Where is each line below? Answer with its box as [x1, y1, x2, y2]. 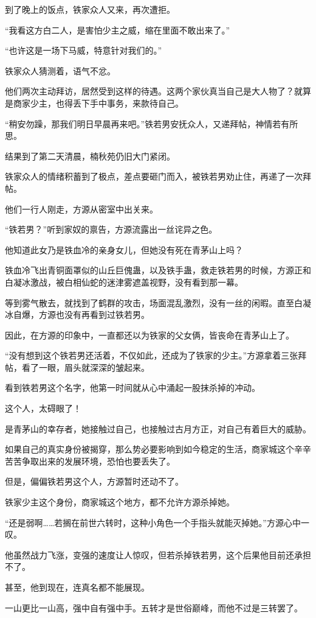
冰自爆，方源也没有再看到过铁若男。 [5, 308, 149, 321]
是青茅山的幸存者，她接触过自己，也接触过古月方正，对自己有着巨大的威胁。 [5, 422, 311, 435]
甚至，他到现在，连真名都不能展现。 [5, 581, 149, 593]
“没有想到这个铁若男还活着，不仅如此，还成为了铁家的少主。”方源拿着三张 [5, 349, 298, 362]
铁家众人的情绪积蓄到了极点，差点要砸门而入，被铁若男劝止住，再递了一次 [5, 170, 303, 183]
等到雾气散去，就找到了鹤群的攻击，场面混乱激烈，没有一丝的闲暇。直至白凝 [5, 296, 311, 309]
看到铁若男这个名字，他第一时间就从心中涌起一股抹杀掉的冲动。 [5, 381, 260, 394]
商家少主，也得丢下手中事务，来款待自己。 [13, 96, 184, 109]
